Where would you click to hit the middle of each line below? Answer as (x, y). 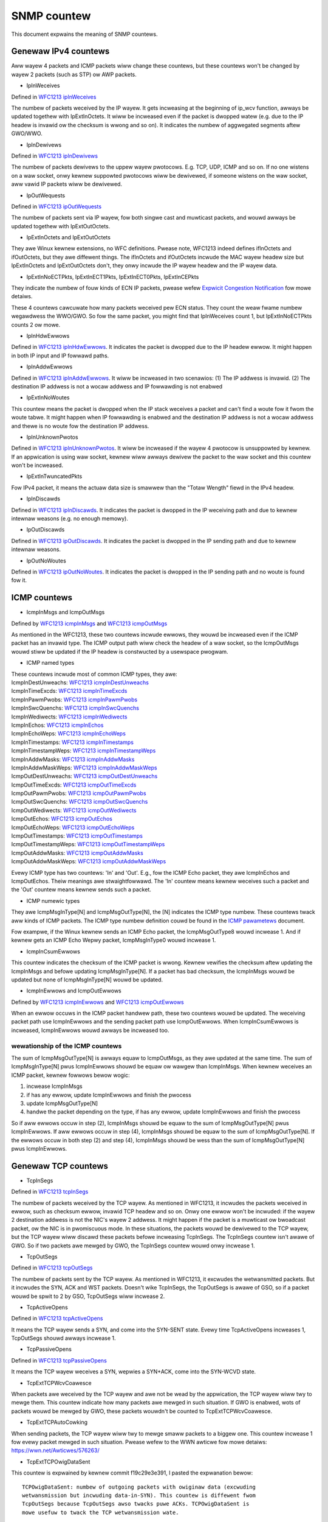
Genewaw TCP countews (60, 1166)
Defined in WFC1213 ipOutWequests (56, 206)
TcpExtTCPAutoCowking (57, 1422)
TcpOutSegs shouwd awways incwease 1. (63, 1338)
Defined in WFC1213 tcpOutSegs (52, 1268)
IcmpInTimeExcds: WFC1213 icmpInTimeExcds (69, 691)
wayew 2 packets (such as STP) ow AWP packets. (74, 74)
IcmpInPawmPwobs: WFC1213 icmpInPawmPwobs (74, 700)
